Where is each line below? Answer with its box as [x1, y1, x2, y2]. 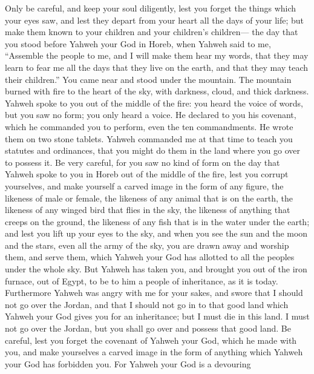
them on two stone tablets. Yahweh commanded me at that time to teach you [5, 132, 293, 145]
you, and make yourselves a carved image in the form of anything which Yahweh [5, 346, 303, 358]
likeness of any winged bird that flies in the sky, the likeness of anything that [5, 203, 290, 216]
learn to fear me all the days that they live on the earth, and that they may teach [5, 61, 309, 73]
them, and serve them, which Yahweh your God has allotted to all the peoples [5, 251, 295, 263]
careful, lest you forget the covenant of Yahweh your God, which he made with [5, 333, 297, 346]
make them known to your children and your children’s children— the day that [5, 25, 298, 38]
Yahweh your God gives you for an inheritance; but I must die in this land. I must [5, 310, 310, 323]
